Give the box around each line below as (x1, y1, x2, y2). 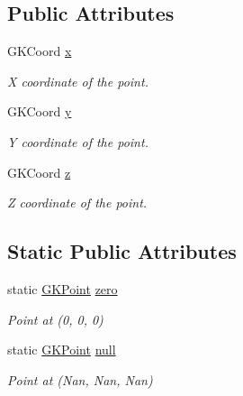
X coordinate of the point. (7, 71, 148, 90)
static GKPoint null (7, 340, 116, 359)
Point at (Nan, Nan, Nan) (7, 370, 153, 389)
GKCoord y (7, 102, 72, 121)
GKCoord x (7, 41, 72, 60)
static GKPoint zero (7, 279, 118, 298)
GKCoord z (7, 162, 71, 181)
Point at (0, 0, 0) (7, 309, 103, 328)
